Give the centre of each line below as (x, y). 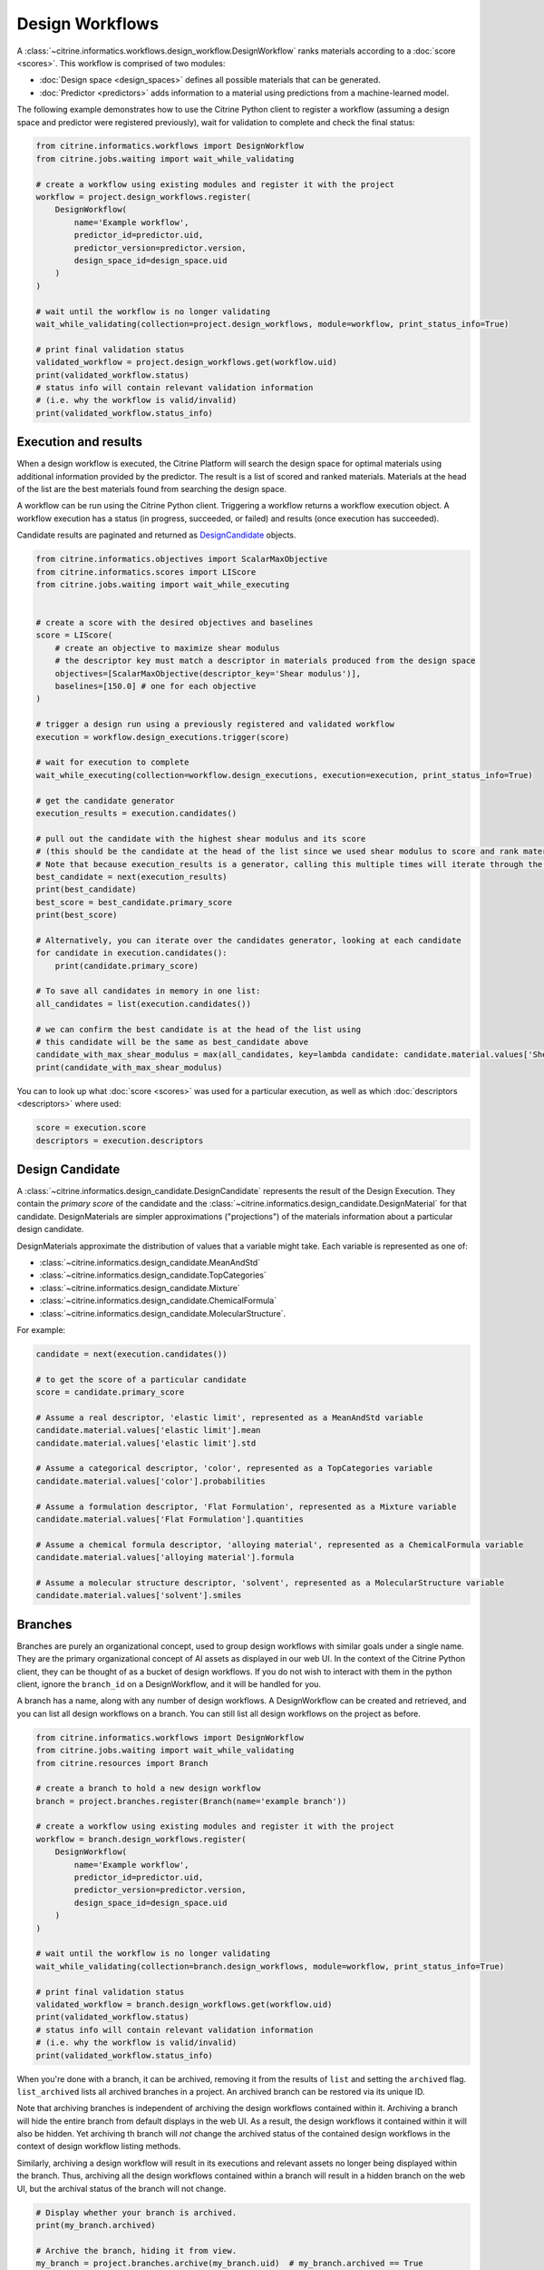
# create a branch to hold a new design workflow (148, 1788)
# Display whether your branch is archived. (136, 2212)
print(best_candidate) (86, 889)
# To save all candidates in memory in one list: (148, 991)
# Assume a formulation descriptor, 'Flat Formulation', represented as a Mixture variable (246, 1506)
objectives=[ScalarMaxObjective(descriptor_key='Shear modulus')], (208, 673)
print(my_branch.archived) (96, 2225)
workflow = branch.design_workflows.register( (141, 1839)
